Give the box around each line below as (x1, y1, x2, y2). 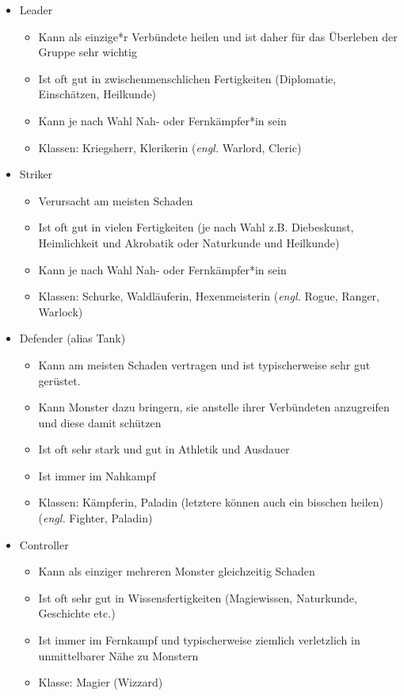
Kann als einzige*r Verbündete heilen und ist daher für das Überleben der (38, 28, 398, 44)
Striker (19, 166, 53, 182)
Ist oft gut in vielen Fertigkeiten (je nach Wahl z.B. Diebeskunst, (38, 219, 354, 235)
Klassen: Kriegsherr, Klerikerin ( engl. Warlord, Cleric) (38, 139, 302, 155)
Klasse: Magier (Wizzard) (38, 674, 163, 690)
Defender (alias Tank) (19, 330, 126, 346)
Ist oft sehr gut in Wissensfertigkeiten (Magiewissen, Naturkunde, (38, 589, 357, 606)
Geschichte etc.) (38, 605, 116, 621)
